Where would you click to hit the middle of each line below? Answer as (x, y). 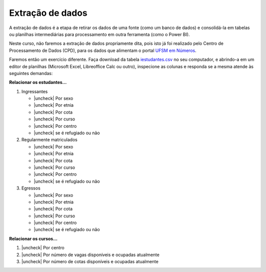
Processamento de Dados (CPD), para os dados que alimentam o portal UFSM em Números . (103, 50)
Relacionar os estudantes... (38, 82)
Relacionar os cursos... (33, 238)
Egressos (31, 188)
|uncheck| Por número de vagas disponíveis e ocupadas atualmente (90, 255)
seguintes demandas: (31, 73)
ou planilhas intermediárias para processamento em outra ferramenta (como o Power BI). (100, 34)
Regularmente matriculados (50, 140)
